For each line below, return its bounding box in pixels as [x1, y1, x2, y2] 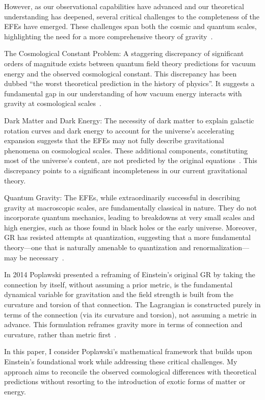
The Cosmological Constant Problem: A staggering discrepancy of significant [4, 48, 244, 59]
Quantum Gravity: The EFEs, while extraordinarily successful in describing [4, 192, 240, 203]
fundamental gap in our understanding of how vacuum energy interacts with [4, 88, 242, 98]
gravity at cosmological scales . [4, 98, 101, 109]
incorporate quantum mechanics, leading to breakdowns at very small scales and [4, 212, 255, 223]
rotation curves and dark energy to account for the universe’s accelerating [4, 125, 234, 136]
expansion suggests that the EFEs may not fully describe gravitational [4, 135, 224, 146]
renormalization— [193, 242, 249, 253]
